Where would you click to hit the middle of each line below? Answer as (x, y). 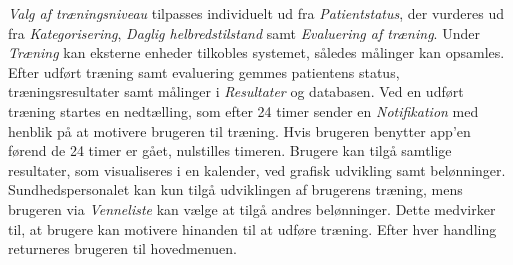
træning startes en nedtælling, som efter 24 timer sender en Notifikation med (243, 110)
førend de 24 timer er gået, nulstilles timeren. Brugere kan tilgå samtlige (230, 150)
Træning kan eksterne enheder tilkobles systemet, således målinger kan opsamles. (256, 52)
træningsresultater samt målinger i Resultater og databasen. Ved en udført (236, 91)
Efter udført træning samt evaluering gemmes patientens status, (204, 71)
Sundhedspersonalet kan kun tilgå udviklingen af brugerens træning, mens (235, 189)
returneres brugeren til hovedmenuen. (122, 248)
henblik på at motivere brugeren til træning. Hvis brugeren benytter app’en (239, 130)
